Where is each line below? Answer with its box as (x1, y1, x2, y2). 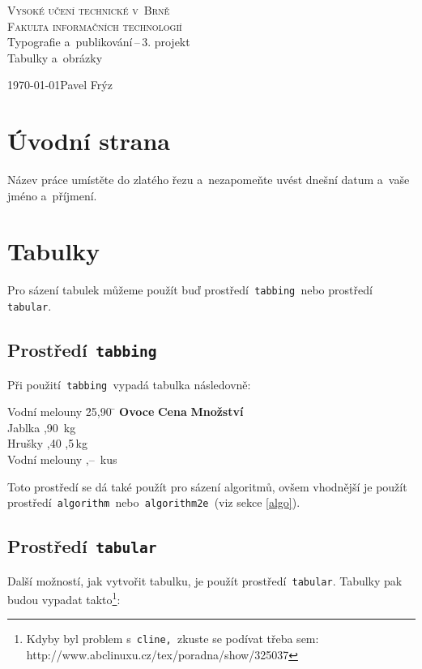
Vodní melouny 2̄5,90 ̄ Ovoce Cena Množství (7, 403, 244, 420)
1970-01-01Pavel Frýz (7, 76, 113, 93)
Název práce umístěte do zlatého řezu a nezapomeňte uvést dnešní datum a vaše (7, 171, 410, 188)
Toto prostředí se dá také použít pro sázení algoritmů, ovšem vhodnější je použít (7, 478, 407, 495)
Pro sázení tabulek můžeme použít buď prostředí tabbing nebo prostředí (7, 281, 373, 298)
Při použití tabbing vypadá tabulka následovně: (7, 375, 251, 392)
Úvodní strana (7, 124, 171, 157)
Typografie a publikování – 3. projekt (7, 33, 190, 50)
